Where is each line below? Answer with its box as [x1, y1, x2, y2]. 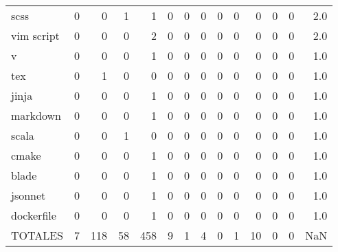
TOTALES [11, 227, 64, 243]
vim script [11, 28, 60, 43]
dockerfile [11, 207, 56, 223]
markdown [11, 107, 61, 123]
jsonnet [11, 187, 46, 203]
